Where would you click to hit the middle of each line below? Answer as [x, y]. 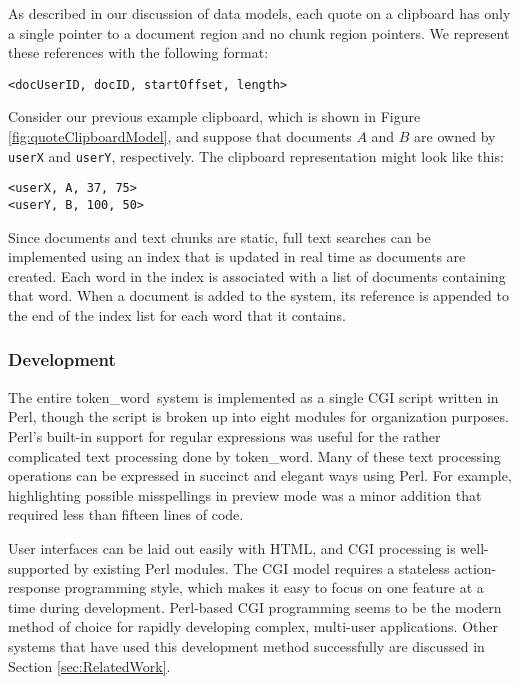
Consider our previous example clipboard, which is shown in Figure [214, 116]
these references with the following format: [138, 52]
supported [39, 567]
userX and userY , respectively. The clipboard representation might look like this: [256, 155]
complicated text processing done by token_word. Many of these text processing [254, 455]
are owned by [455, 136]
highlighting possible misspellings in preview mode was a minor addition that [245, 494]
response [34, 587]
